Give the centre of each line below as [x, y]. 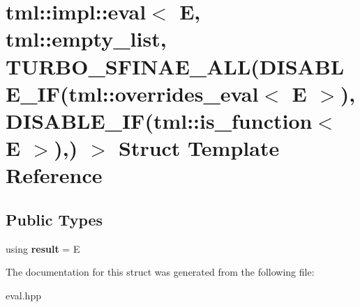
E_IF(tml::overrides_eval [132, 93]
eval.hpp [23, 295]
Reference [54, 175]
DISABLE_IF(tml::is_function [159, 120]
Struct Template [199, 148]
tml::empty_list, [86, 39]
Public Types [54, 219]
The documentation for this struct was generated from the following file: [160, 272]
